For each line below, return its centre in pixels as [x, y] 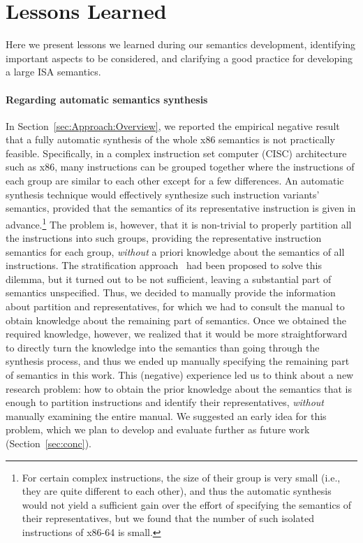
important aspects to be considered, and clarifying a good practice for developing [179, 58]
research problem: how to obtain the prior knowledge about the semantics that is [179, 388]
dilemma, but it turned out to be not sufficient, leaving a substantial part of [169, 278]
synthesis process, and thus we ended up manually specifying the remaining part [178, 361]
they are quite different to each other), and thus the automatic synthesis [177, 491]
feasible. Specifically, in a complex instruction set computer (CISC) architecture [176, 153]
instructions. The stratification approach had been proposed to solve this [164, 265]
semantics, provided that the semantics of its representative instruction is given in [181, 208]
